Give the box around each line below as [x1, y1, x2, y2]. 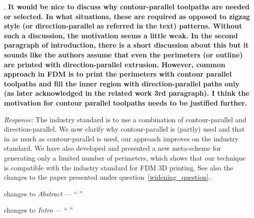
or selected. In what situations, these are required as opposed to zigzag [4, 11, 250, 21]
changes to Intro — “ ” [4, 205, 73, 215]
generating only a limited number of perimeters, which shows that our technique [4, 152, 246, 163]
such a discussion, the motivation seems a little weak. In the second [4, 30, 238, 40]
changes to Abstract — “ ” [4, 188, 83, 198]
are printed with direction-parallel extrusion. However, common [4, 59, 226, 69]
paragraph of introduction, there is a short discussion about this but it [4, 40, 249, 50]
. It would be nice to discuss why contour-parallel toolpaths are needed [4, 1, 250, 11]
